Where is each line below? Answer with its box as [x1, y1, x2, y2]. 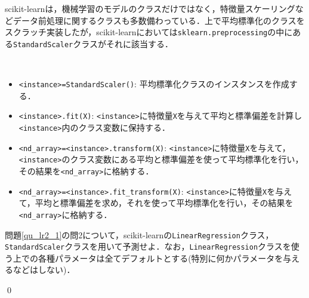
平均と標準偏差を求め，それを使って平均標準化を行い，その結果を [35, 196, 293, 209]
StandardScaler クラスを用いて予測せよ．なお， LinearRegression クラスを [5, 240, 291, 253]
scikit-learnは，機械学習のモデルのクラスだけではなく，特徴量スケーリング [5, 2, 295, 14]
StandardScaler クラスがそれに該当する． [13, 37, 173, 50]
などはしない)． [13, 263, 75, 276]
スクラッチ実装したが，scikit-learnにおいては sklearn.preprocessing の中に [5, 26, 293, 38]
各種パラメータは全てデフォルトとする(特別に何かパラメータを [38, 251, 283, 264]
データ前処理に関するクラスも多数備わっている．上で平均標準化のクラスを [13, 14, 305, 26]
